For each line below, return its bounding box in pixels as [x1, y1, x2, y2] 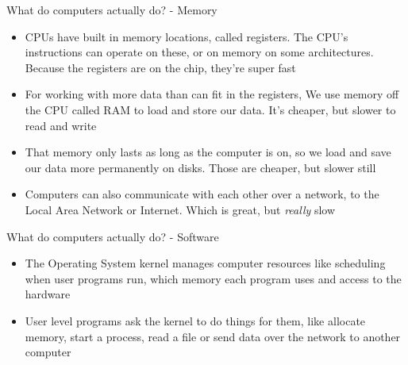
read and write [25, 117, 97, 133]
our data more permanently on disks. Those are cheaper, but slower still [25, 159, 376, 175]
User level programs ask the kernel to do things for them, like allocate [25, 312, 366, 328]
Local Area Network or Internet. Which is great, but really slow [25, 201, 336, 217]
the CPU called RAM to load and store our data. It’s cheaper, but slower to [25, 101, 396, 117]
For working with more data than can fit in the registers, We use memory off [25, 86, 399, 102]
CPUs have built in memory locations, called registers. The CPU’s [25, 28, 348, 44]
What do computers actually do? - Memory [6, 2, 217, 17]
